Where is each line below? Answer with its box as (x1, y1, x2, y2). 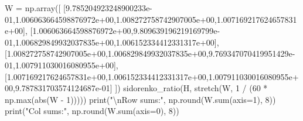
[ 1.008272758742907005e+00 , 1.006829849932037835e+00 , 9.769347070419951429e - (5, 47, 295, 60)
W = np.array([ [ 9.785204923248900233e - (5, 2, 152, 13)
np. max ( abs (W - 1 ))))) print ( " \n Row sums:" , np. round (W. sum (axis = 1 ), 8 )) (5, 93, 276, 105)
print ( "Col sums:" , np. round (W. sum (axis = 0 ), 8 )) (5, 105, 179, 117)
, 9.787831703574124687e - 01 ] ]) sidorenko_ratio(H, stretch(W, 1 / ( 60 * (13, 82, 268, 94)
